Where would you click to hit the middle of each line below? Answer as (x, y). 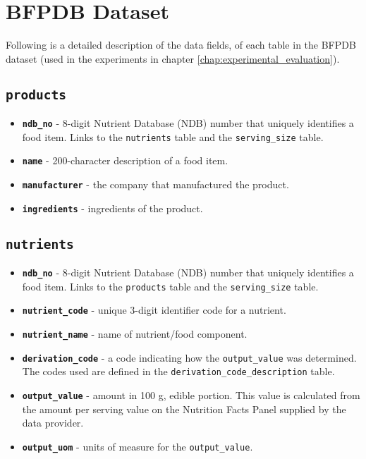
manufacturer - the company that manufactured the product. (155, 184)
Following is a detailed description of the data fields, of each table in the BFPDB (181, 45)
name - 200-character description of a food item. (125, 160)
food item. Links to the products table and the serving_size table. (170, 286)
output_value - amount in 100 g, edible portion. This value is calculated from (191, 395)
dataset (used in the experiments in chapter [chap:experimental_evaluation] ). (173, 58)
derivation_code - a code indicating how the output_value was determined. (189, 357)
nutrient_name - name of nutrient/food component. (135, 334)
